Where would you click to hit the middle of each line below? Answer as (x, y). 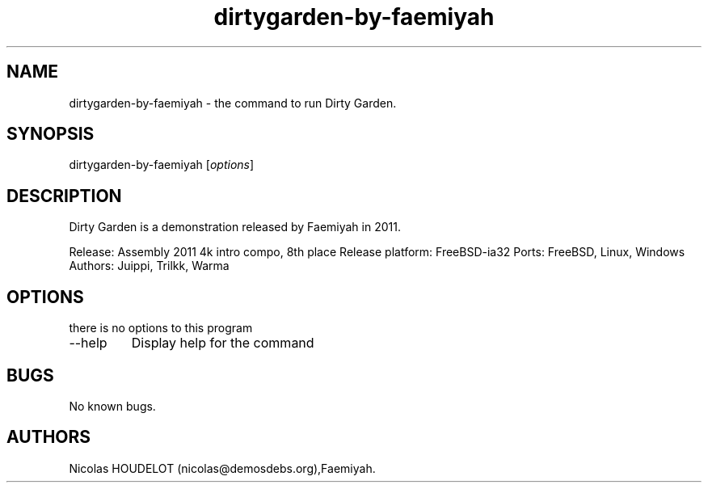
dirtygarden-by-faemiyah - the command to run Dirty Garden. (233, 103)
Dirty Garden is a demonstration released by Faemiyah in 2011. (235, 227)
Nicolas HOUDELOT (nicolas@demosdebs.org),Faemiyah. (222, 468)
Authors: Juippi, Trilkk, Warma (149, 266)
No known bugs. (112, 406)
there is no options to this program (161, 328)
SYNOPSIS (51, 134)
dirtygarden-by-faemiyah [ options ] (162, 165)
